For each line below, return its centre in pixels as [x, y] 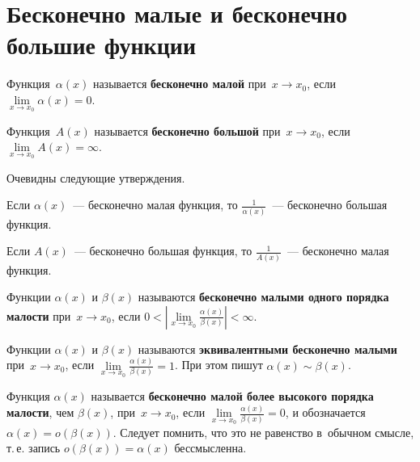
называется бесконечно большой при [187, 130]
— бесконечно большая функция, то [163, 251]
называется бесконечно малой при [179, 84]
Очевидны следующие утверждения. [96, 177]
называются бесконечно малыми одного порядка [263, 297]
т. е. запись [34, 448]
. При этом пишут [218, 365]
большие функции [102, 45]
